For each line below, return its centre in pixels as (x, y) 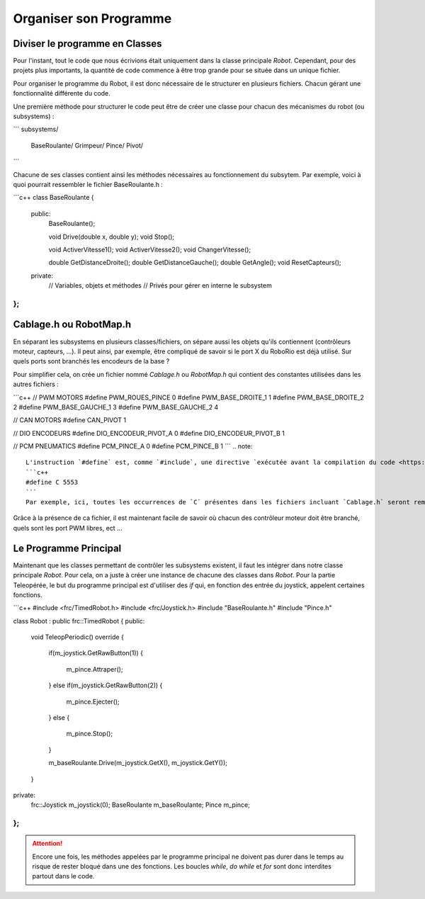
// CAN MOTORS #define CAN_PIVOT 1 (70, 420)
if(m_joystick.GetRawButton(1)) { (96, 653)
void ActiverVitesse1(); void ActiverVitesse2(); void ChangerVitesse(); (150, 249)
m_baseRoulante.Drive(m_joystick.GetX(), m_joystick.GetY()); (138, 763)
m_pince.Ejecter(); (93, 701)
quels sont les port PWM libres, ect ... (68, 528)
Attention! (47, 844)
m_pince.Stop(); (90, 734)
